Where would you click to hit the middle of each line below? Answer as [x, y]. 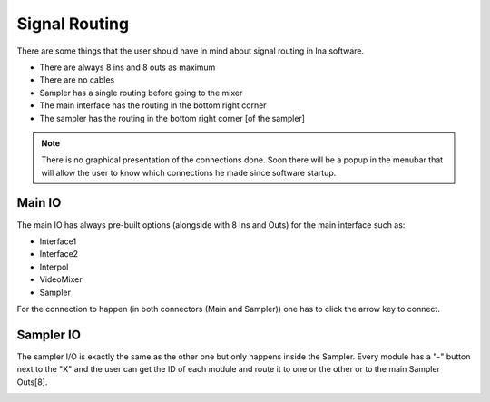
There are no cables [77, 80]
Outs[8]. [32, 382]
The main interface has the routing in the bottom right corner [153, 105]
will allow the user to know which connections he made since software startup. [189, 172]
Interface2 [59, 254]
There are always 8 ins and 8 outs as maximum [127, 67]
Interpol [54, 267]
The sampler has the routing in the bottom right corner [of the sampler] [172, 118]
